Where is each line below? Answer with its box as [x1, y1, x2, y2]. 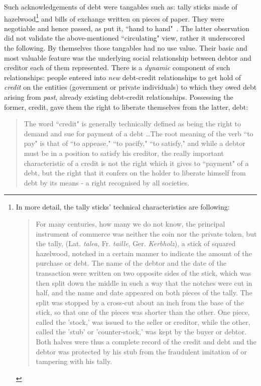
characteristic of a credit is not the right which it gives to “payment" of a [24, 157, 249, 168]
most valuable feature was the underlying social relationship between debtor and [4, 52, 251, 63]
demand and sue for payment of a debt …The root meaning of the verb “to [24, 128, 253, 138]
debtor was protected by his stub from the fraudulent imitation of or [36, 346, 247, 356]
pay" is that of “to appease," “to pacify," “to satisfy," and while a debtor [24, 138, 245, 148]
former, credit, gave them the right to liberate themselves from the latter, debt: [4, 101, 248, 112]
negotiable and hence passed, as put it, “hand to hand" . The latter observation [4, 23, 249, 33]
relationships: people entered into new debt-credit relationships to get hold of [4, 72, 241, 82]
